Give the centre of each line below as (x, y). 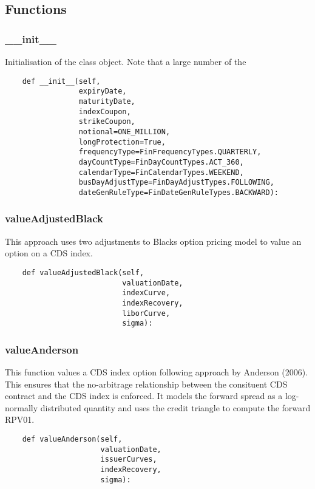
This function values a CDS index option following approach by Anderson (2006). (157, 372)
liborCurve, (146, 313)
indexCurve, (146, 293)
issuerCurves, (129, 460)
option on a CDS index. (49, 253)
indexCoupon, (105, 111)
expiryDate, (103, 91)
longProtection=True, (122, 142)
